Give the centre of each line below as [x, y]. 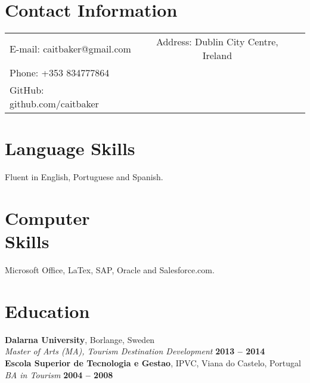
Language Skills [70, 148]
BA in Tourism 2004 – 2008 [59, 374]
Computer [47, 218]
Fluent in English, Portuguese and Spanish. [84, 177]
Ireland [217, 55]
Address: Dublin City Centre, [217, 42]
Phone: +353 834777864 [60, 73]
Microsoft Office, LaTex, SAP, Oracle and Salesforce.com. [110, 270]
